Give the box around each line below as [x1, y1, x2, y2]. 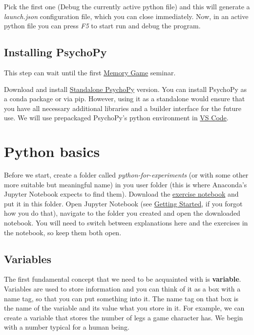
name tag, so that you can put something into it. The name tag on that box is [4, 293, 239, 303]
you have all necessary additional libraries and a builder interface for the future [4, 103, 241, 113]
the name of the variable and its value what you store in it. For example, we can [4, 303, 245, 313]
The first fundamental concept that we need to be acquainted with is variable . [4, 274, 241, 284]
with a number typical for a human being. [4, 322, 129, 332]
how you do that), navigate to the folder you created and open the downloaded [4, 208, 240, 218]
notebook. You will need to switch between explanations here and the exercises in [4, 218, 248, 228]
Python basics [4, 141, 100, 161]
